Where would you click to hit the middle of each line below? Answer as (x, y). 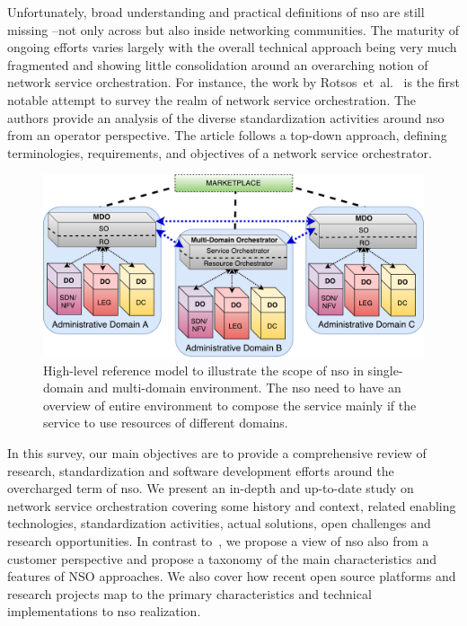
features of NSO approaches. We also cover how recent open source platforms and (232, 576)
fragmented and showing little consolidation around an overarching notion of (218, 64)
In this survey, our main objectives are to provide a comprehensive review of (217, 453)
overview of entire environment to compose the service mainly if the (230, 405)
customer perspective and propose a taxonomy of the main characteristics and (222, 558)
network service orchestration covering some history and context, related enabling (232, 505)
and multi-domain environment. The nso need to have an (244, 388)
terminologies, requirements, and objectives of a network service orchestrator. (220, 152)
